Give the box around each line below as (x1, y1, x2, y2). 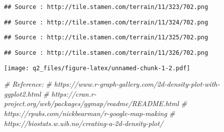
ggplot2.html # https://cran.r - (4, 88, 96, 99)
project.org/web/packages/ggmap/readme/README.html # (4, 98, 187, 109)
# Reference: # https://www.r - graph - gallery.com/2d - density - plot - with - (4, 79, 220, 89)
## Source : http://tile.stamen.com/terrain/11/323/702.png (4, 3, 208, 10)
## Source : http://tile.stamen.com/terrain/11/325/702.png (4, 34, 208, 41)
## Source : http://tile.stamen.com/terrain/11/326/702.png (4, 49, 208, 56)
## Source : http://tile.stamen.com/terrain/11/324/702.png (4, 18, 208, 26)
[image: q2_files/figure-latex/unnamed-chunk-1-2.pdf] (4, 64, 190, 72)
